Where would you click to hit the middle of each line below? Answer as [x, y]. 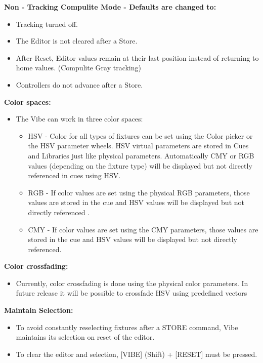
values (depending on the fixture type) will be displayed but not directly [140, 165]
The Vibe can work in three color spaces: [79, 119]
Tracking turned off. [47, 24]
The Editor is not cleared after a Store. [77, 41]
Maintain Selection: [39, 310]
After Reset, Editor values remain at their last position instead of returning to [137, 57]
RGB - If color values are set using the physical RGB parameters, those [139, 192]
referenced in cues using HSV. [74, 175]
